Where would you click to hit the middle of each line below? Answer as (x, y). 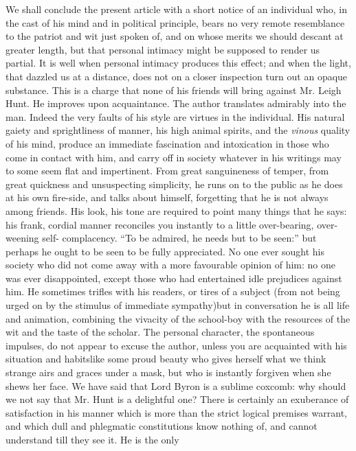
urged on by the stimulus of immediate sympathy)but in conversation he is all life (178, 305)
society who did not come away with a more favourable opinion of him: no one (171, 265)
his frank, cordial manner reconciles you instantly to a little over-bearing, (160, 224)
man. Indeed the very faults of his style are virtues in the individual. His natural (175, 116)
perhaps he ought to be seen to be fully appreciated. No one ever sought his (165, 251)
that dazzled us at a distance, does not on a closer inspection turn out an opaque (177, 76)
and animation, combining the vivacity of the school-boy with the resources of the (178, 318)
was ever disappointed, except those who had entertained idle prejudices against (174, 278)
